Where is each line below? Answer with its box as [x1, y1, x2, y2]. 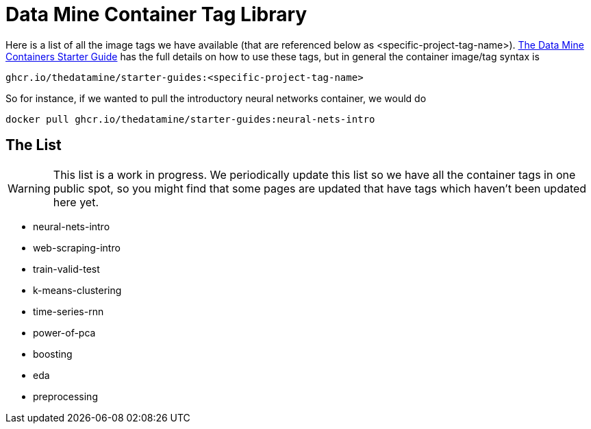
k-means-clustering [33, 284, 122, 296]
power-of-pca [33, 326, 96, 339]
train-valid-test [33, 262, 100, 275]
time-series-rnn [33, 305, 104, 317]
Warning [8, 181, 51, 195]
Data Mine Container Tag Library [5, 3, 307, 26]
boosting [33, 347, 73, 360]
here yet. [53, 195, 99, 209]
